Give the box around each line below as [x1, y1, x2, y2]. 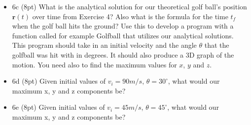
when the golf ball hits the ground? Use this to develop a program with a [12, 21, 234, 31]
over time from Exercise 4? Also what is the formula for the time [32, 11, 228, 21]
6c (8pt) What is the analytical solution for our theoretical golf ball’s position [12, 1, 247, 11]
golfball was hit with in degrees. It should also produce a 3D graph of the [12, 49, 234, 60]
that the [204, 40, 229, 50]
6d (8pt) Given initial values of [12, 76, 106, 86]
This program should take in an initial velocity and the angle [12, 40, 197, 50]
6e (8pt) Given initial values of [12, 102, 105, 112]
